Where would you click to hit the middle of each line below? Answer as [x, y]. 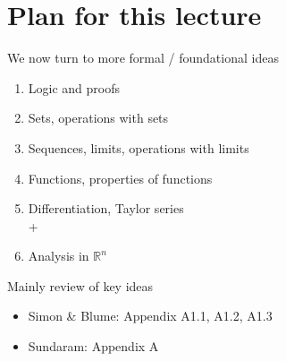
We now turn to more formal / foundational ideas [143, 58]
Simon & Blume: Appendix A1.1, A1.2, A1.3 [150, 316]
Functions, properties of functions [120, 178]
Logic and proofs [74, 87]
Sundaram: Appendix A [93, 346]
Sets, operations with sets [98, 118]
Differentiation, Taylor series [106, 208]
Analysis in [59, 256]
